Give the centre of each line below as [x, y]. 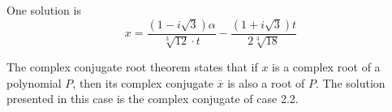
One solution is [44, 10]
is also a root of [266, 82]
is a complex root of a [326, 67]
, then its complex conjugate [143, 82]
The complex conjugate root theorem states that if [132, 67]
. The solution [350, 82]
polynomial [34, 82]
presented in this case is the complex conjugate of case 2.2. [153, 99]
